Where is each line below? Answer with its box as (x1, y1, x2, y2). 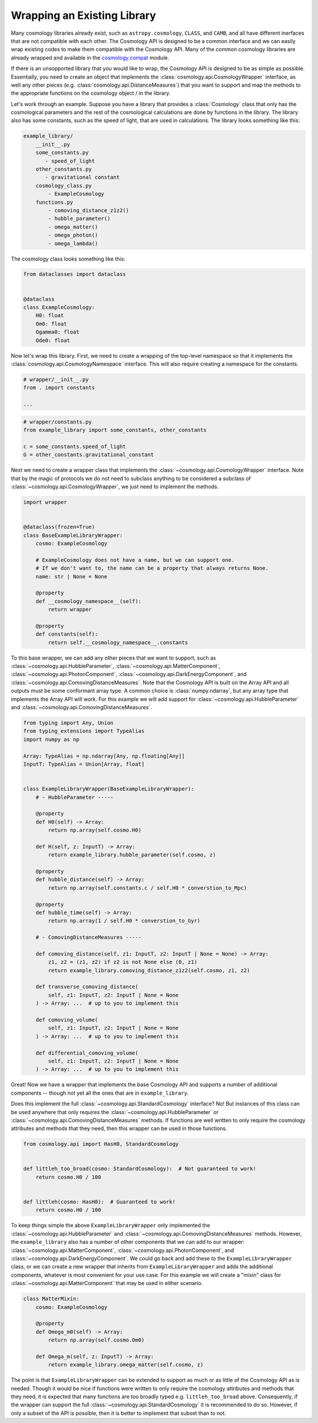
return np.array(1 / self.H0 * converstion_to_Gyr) (48, 917, 201, 924)
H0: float (35, 312, 64, 319)
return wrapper (48, 606, 92, 613)
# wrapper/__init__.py (23, 376, 89, 383)
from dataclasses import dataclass (23, 271, 126, 278)
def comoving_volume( (35, 1017, 98, 1023)
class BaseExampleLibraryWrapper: (23, 532, 123, 539)
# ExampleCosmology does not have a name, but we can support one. (35, 556, 235, 563)
